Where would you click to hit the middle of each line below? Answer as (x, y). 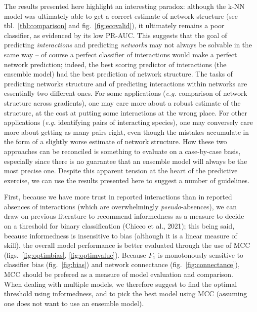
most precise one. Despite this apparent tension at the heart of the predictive (121, 171)
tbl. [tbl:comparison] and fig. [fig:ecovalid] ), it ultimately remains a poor (114, 25)
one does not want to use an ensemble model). (74, 303)
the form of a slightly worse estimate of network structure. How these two (116, 141)
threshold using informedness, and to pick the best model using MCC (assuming (126, 293)
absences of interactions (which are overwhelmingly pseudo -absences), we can (120, 206)
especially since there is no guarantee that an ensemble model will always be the (126, 161)
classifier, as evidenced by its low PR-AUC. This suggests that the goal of (116, 35)
